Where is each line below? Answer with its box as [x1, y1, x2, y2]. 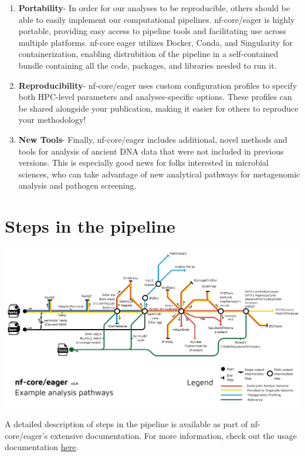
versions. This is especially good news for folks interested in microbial [18, 156, 269, 169]
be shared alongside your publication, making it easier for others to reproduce [18, 102, 299, 114]
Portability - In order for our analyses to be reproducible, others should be [18, 2, 290, 14]
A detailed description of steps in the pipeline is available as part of [5, 418, 248, 430]
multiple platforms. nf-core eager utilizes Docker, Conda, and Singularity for [18, 36, 293, 48]
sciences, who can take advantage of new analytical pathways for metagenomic [18, 167, 300, 180]
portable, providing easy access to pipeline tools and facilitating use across [18, 25, 286, 37]
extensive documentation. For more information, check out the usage [50, 429, 297, 441]
